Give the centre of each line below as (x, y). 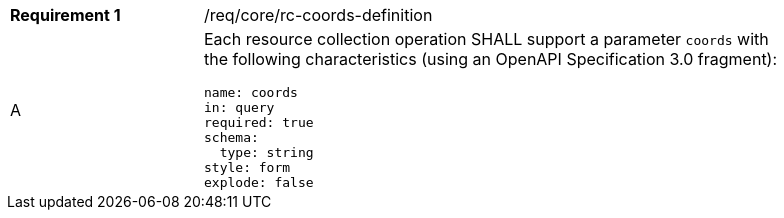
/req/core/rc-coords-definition (318, 15)
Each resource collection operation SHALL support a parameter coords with (486, 39)
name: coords (251, 92)
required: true (259, 122)
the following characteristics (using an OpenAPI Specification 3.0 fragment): (491, 59)
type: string (266, 152)
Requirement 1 (65, 15)
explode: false (259, 182)
